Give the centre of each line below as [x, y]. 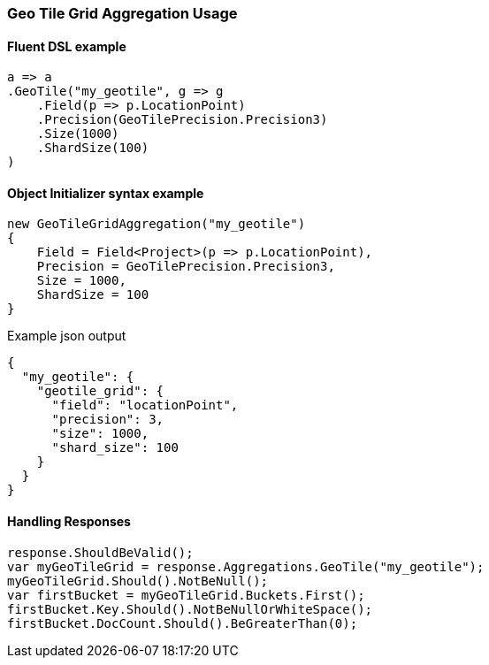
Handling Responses [69, 522]
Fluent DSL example [67, 46]
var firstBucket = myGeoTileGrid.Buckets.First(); [186, 595]
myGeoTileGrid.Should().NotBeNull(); [138, 581]
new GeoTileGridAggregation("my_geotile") [157, 224]
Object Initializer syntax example [106, 193]
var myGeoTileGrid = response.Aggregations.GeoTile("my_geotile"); [246, 566]
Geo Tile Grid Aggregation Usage [122, 13]
